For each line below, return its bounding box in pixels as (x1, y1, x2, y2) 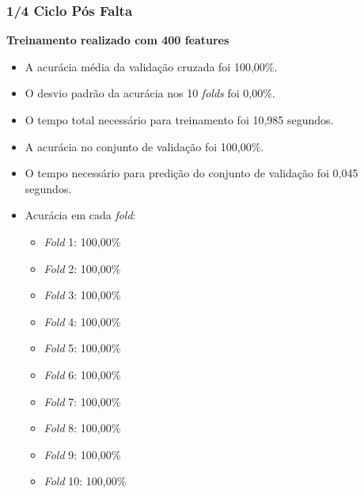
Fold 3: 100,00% (44, 287, 121, 303)
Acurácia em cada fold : (25, 207, 136, 223)
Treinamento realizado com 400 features (6, 32, 229, 48)
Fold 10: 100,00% (44, 473, 127, 489)
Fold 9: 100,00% (44, 446, 121, 462)
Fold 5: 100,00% (44, 340, 121, 356)
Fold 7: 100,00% (44, 393, 121, 409)
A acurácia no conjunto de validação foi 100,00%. (25, 138, 264, 154)
